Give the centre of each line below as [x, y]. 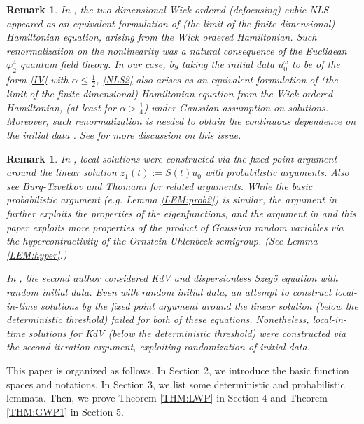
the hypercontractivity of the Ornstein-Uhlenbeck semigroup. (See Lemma [162, 241]
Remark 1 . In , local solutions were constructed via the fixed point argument [172, 158]
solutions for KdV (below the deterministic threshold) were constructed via [187, 333]
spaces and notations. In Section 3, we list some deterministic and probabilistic [176, 384]
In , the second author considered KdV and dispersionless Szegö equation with [172, 278]
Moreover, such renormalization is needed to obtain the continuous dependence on [181, 121]
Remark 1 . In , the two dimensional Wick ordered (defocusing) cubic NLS [168, 9]
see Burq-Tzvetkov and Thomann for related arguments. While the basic [160, 185]
